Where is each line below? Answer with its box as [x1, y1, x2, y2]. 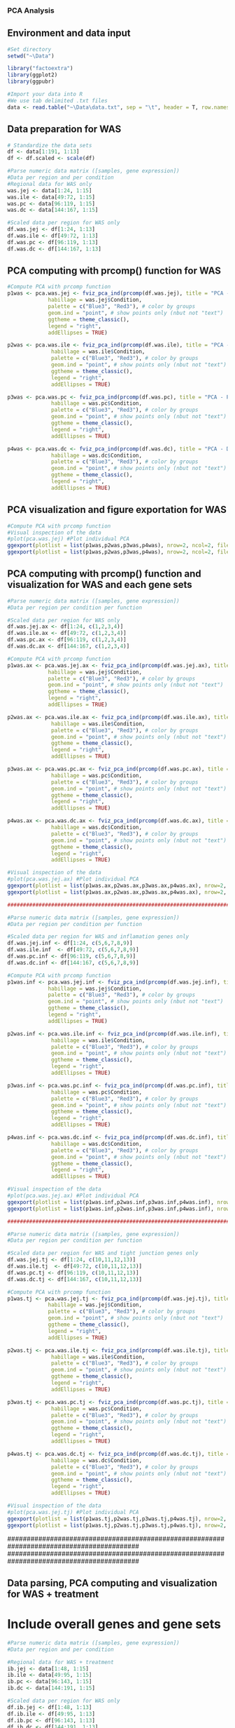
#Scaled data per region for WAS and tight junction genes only [7, 1250, 199, 1257]
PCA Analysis [7, 6, 55, 15]
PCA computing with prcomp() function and [7, 568, 201, 580]
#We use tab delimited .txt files [7, 97, 108, 104]
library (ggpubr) [7, 78, 55, 86]
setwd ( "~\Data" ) [7, 52, 55, 60]
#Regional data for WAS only [7, 180, 92, 187]
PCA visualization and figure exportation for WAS [7, 504, 227, 516]
